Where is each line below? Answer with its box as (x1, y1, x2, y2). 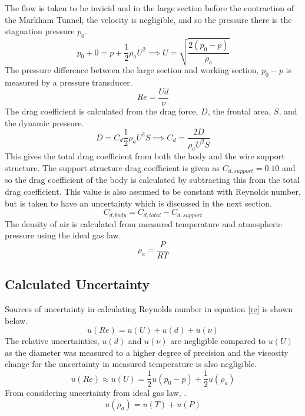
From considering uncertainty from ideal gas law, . (5, 386, 187, 399)
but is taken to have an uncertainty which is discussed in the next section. (5, 196, 272, 209)
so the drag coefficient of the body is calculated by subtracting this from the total (5, 173, 300, 186)
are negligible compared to (170, 335, 266, 347)
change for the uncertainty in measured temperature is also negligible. (5, 358, 257, 370)
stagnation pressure (5, 25, 75, 37)
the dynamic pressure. (5, 116, 84, 129)
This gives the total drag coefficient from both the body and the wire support (5, 150, 285, 162)
